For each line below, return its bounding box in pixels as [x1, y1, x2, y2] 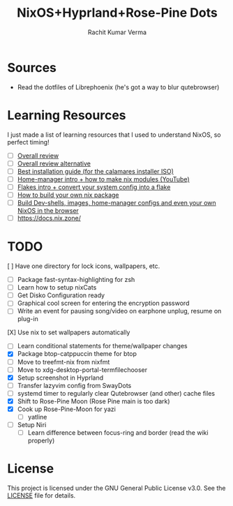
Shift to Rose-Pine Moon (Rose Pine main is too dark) [17, 396, 170, 405]
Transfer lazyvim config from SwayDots [17, 381, 132, 389]
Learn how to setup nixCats [17, 283, 97, 292]
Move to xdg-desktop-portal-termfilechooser [17, 365, 148, 374]
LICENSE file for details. [7, 491, 76, 500]
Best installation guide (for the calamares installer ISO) [17, 167, 174, 175]
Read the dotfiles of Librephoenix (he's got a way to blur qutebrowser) [17, 82, 220, 91]
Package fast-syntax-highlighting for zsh [17, 276, 135, 284]
